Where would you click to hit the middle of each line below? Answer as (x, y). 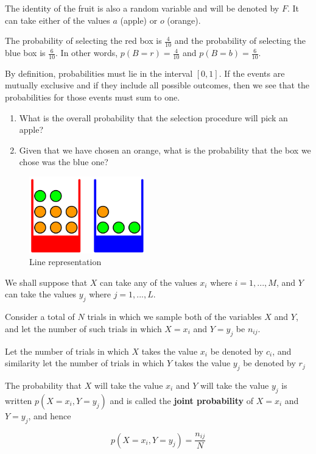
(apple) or (139, 20)
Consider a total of (40, 317)
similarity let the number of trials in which (85, 363)
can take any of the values (149, 282)
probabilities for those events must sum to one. (93, 97)
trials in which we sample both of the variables (174, 317)
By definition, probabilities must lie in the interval (99, 73)
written (19, 400)
